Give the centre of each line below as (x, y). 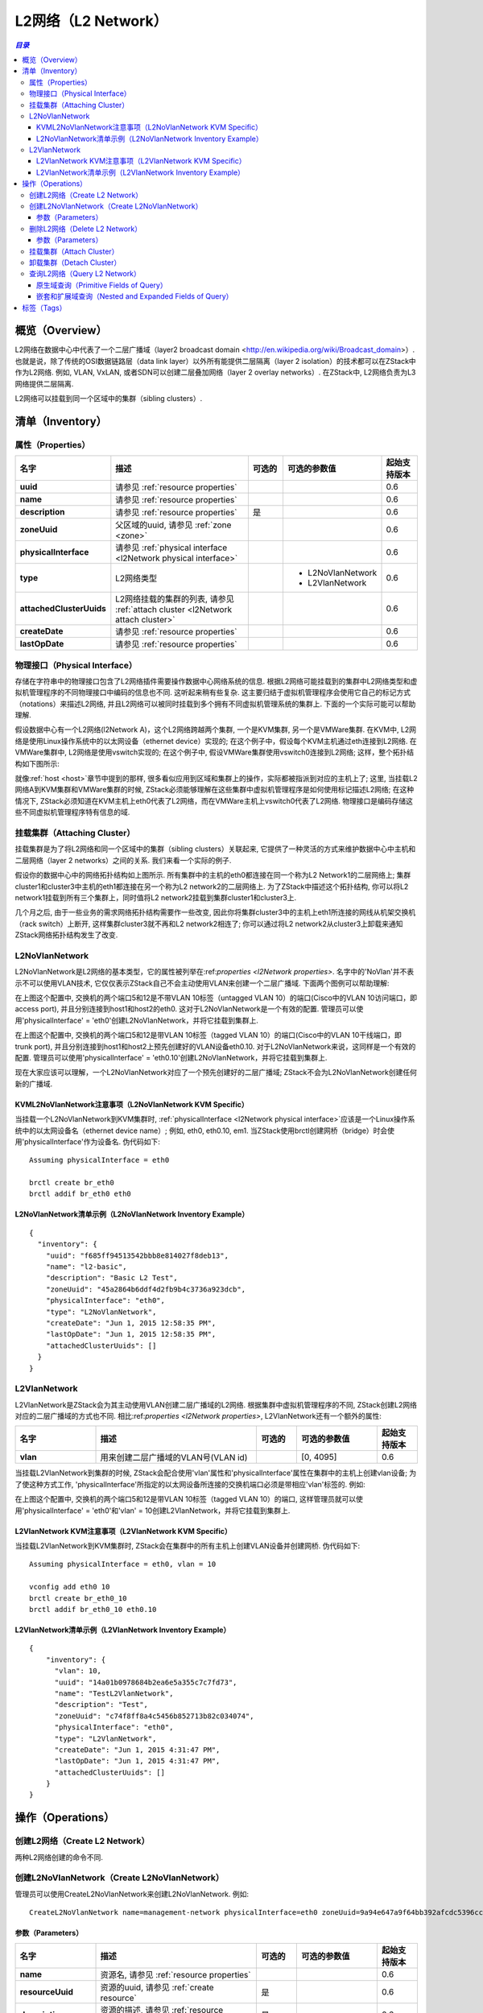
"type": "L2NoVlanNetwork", (101, 1312)
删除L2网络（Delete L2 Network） (86, 229)
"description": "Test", (101, 1705)
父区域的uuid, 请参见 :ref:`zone (173, 525)
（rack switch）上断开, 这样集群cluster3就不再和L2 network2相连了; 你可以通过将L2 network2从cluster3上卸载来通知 (209, 924)
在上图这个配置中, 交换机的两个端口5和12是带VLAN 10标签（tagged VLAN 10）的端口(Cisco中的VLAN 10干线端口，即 (208, 1035)
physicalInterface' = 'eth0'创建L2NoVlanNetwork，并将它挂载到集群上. (142, 1020)
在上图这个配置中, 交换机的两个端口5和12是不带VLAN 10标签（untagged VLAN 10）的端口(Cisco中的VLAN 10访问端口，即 (216, 998)
